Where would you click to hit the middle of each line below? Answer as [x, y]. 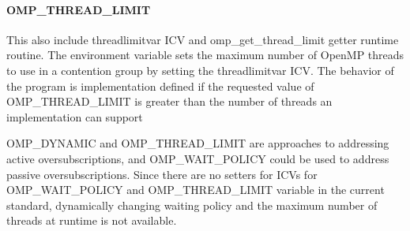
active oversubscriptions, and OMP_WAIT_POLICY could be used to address [198, 158]
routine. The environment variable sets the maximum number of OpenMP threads [205, 55]
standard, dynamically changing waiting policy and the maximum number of [192, 205]
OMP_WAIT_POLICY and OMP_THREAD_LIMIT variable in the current [196, 190]
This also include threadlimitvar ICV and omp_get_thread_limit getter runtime [203, 39]
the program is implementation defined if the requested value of [160, 86]
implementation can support [75, 116]
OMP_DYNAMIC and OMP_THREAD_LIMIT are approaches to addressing [198, 143]
